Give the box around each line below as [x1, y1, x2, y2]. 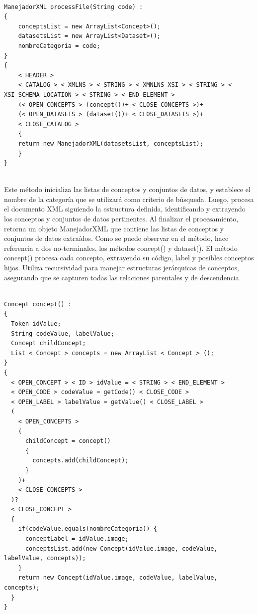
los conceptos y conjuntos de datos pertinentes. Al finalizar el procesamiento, [4, 213, 239, 224]
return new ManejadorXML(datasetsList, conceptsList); [18, 140, 203, 147]
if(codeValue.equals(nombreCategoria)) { [18, 525, 157, 533]
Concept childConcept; [11, 340, 86, 347]
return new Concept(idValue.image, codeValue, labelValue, [18, 574, 218, 582]
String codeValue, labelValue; [11, 330, 114, 337]
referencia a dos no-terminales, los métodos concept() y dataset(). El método [4, 242, 238, 253]
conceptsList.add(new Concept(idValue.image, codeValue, [25, 545, 218, 552]
